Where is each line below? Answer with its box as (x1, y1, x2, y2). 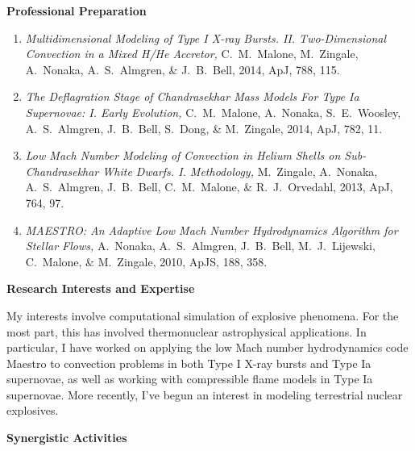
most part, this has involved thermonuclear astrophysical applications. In (6, 323, 367, 340)
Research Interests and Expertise (6, 280, 195, 297)
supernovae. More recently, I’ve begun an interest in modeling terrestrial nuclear (6, 386, 403, 403)
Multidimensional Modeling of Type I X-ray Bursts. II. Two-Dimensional (25, 29, 387, 46)
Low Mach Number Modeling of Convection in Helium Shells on (25, 147, 341, 164)
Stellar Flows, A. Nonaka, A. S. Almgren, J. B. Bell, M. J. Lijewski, (25, 237, 376, 254)
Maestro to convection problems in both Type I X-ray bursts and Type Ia (6, 354, 371, 371)
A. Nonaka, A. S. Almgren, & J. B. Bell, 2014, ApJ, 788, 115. (25, 61, 340, 77)
